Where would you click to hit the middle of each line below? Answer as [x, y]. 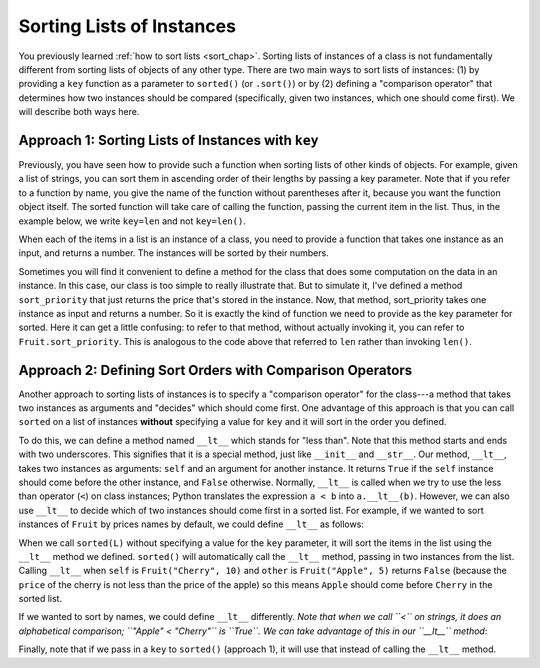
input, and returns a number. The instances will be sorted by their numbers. [173, 253]
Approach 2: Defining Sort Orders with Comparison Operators [215, 370]
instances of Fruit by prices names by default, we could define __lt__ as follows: [191, 524]
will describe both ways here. [79, 112]
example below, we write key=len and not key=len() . [132, 221]
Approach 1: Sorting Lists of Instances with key [168, 140]
